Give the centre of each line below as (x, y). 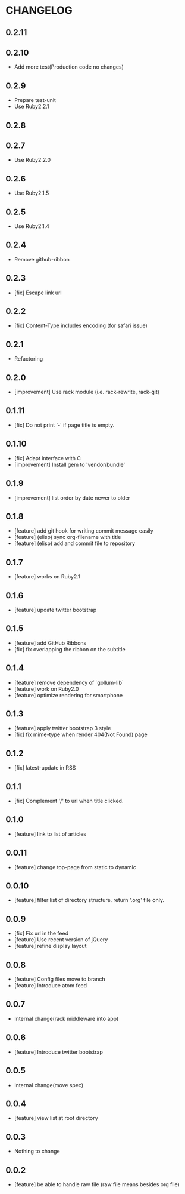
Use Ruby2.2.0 (32, 160)
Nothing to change (37, 1151)
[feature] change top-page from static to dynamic (75, 867)
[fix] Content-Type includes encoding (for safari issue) (81, 325)
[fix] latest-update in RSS (45, 768)
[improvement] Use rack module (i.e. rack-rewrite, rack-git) (87, 392)
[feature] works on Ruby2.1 (47, 577)
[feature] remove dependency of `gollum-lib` (69, 682)
